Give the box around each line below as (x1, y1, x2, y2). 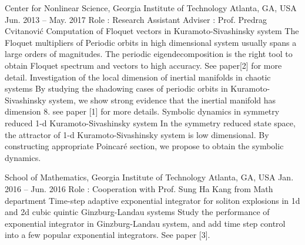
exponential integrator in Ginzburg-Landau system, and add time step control (5, 217, 286, 229)
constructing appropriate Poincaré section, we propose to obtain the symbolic (5, 140, 284, 152)
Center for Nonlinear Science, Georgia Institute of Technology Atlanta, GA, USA (5, 2, 297, 14)
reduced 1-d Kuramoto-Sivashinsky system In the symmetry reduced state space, (5, 116, 296, 129)
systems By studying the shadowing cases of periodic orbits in (5, 82, 228, 95)
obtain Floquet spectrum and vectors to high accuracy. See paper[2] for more (5, 59, 282, 71)
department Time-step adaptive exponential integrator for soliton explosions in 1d (5, 194, 300, 206)
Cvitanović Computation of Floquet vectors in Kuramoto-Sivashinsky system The (5, 25, 299, 37)
